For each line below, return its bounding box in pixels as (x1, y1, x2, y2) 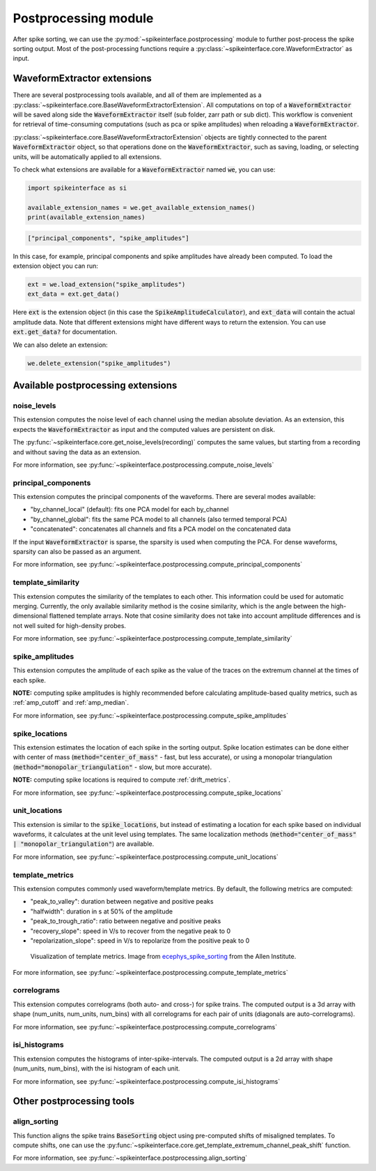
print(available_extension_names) (27, 214, 146, 221)
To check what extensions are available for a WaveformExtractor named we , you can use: (13, 165, 276, 174)
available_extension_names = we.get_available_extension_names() (27, 203, 256, 211)
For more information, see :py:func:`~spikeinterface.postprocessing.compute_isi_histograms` (13, 1077, 281, 1085)
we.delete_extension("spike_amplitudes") (27, 359, 171, 367)
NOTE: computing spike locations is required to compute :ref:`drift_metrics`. (13, 775, 231, 784)
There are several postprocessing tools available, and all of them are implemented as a (13, 91, 262, 99)
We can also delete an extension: (13, 341, 108, 349)
